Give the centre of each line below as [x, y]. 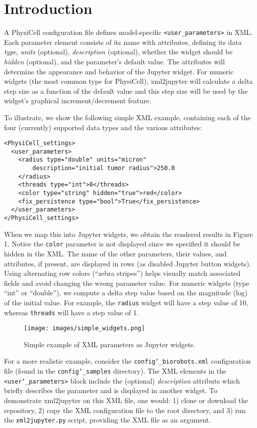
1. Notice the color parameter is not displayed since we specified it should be [122, 244]
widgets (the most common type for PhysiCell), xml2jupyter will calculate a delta [128, 81]
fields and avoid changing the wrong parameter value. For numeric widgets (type [127, 283]
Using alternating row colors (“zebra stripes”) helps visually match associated [122, 273]
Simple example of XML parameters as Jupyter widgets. [110, 344]
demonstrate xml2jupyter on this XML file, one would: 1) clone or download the [126, 400]
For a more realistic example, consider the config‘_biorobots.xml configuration [128, 361]
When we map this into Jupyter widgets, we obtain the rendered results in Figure [128, 234]
